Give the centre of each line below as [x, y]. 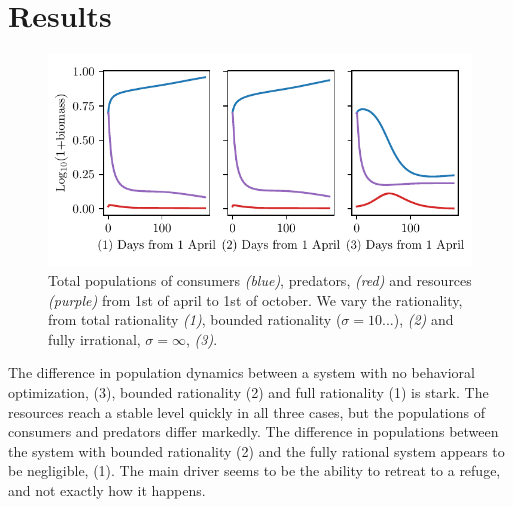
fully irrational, [94, 338]
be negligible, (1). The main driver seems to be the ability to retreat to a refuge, [254, 470]
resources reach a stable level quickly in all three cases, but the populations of [246, 411]
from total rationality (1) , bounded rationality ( [195, 319]
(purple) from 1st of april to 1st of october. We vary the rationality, [255, 299]
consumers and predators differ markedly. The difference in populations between [253, 431]
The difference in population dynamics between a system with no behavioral [241, 372]
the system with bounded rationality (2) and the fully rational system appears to [256, 450]
